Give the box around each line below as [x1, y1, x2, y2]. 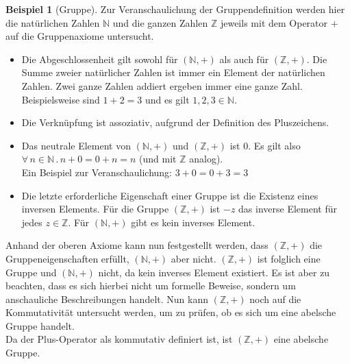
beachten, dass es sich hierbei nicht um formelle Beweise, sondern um [5, 278, 296, 293]
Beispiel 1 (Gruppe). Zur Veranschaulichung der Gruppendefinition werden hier [5, 2, 345, 16]
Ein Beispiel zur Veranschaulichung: [21, 165, 172, 179]
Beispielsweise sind [21, 92, 100, 106]
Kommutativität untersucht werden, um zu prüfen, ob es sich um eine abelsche [5, 305, 336, 319]
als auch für [219, 51, 269, 66]
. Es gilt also [248, 138, 301, 152]
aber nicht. [171, 251, 216, 265]
